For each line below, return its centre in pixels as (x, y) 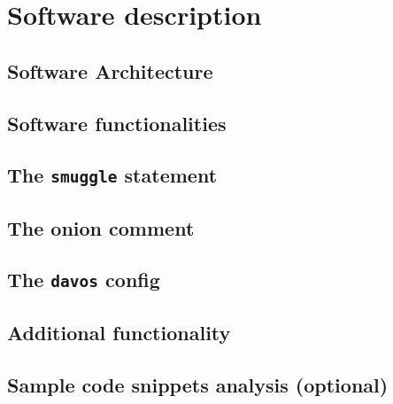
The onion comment (101, 227)
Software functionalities (117, 123)
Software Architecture (110, 70)
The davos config (84, 280)
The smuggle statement (112, 175)
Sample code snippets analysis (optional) (198, 384)
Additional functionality (119, 332)
